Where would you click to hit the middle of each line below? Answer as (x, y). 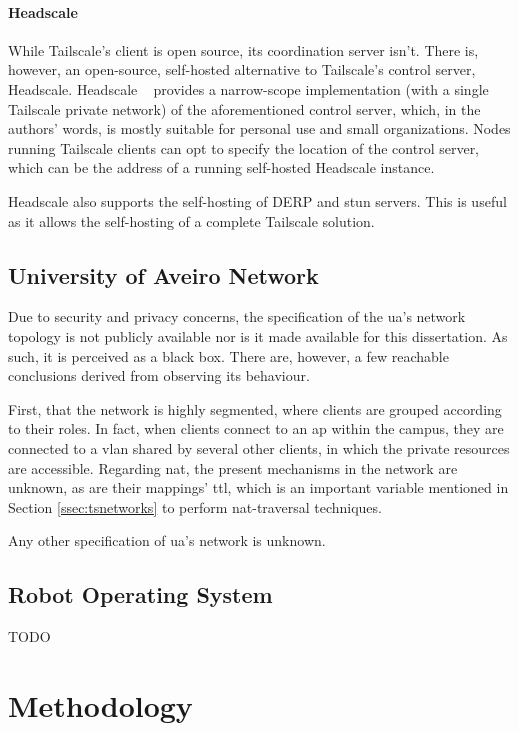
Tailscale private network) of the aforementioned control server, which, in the (244, 108)
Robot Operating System (140, 594)
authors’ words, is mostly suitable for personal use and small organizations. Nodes (259, 128)
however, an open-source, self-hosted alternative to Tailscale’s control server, (242, 69)
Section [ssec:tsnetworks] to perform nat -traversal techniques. (195, 506)
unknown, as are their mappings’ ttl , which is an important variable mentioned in (258, 487)
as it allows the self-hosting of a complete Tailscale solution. (191, 220)
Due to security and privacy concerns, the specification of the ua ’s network (237, 316)
